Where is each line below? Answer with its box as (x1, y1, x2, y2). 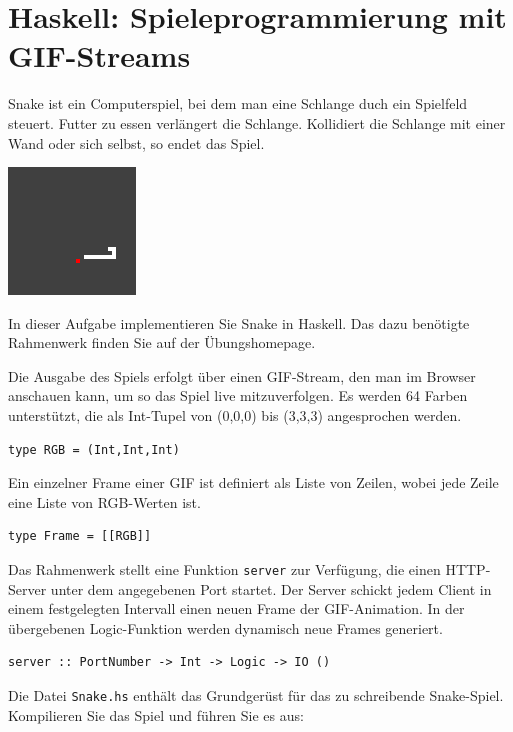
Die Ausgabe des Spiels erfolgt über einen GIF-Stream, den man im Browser (8, 365, 476, 386)
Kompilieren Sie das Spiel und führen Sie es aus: (8, 704, 304, 725)
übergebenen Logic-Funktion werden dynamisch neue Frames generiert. (8, 617, 443, 638)
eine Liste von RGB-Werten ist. (8, 491, 201, 512)
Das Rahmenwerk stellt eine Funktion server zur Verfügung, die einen (8, 559, 441, 580)
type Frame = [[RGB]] (8, 529, 152, 544)
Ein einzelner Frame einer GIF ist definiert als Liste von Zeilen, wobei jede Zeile (8, 472, 499, 493)
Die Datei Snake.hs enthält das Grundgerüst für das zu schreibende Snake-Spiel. (8, 685, 504, 706)
